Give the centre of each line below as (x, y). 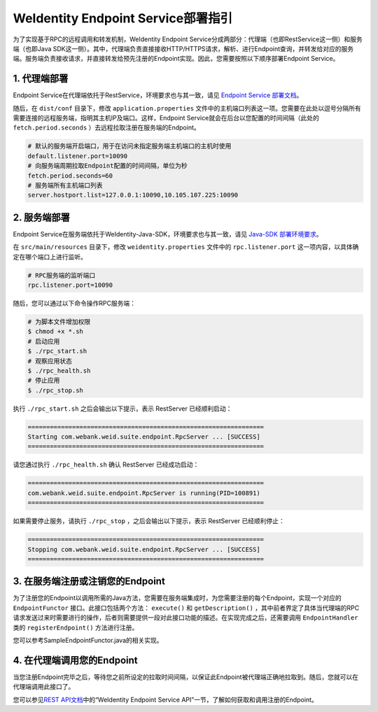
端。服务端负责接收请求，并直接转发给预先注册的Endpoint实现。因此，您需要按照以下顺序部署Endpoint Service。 (176, 59)
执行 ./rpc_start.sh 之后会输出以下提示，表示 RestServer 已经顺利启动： (122, 408)
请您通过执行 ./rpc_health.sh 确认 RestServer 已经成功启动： (106, 464)
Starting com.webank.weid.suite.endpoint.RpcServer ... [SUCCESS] (144, 437)
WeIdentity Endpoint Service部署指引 (123, 18)
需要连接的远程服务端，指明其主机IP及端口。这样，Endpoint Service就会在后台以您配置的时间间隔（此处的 (166, 118)
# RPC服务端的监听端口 (62, 275)
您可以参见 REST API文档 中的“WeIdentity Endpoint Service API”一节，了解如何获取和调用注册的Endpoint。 (165, 699)
